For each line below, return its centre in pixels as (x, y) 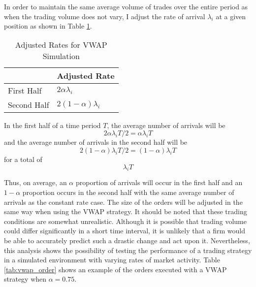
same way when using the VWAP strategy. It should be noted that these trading (126, 211)
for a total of (23, 159)
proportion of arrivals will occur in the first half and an (159, 182)
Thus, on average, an (35, 182)
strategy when (25, 279)
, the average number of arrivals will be (166, 125)
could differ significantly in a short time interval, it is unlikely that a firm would (125, 231)
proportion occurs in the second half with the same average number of (128, 192)
